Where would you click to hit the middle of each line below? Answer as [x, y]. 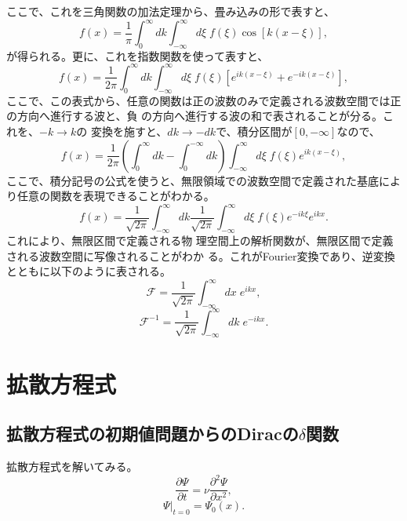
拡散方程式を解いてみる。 [72, 466]
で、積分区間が [254, 131]
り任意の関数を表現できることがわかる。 [111, 196]
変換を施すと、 [129, 131]
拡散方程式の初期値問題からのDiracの [153, 434]
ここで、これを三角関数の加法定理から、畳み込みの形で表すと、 [171, 11]
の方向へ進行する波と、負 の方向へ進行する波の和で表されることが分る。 [195, 116]
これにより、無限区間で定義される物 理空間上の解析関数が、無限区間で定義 [200, 240]
